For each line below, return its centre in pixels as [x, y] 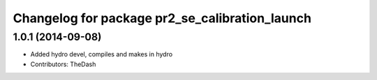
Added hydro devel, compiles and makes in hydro [102, 54]
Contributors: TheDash [63, 64]
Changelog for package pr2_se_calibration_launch [162, 18]
